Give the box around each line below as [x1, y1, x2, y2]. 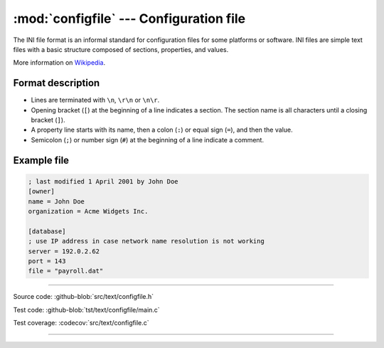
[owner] [28, 187, 55, 196]
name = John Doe [28, 197, 85, 206]
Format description [13, 77, 100, 89]
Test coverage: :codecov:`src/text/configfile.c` [13, 319, 149, 327]
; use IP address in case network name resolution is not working [28, 237, 265, 246]
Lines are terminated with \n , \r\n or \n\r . [31, 96, 160, 105]
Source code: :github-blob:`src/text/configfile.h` [13, 292, 154, 301]
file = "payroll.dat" [28, 267, 104, 275]
